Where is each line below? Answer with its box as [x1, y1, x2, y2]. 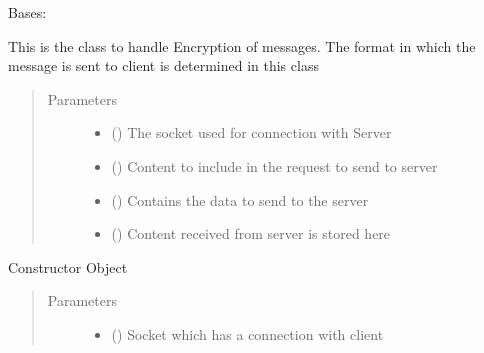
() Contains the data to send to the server [111, 189, 369, 210]
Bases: [8, 2, 47, 22]
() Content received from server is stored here [111, 223, 391, 244]
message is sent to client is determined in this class [8, 55, 319, 76]
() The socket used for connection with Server [111, 122, 392, 143]
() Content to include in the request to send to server [111, 155, 438, 176]
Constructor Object [8, 256, 128, 277]
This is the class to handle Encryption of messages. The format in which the [8, 35, 476, 56]
